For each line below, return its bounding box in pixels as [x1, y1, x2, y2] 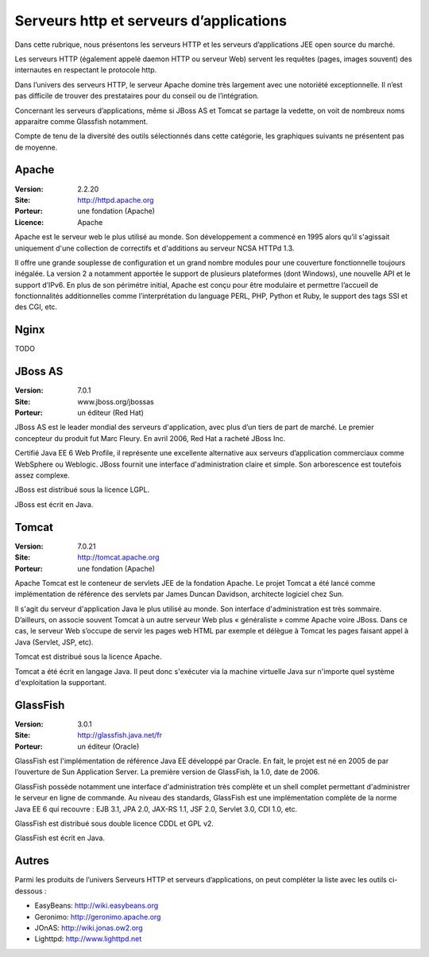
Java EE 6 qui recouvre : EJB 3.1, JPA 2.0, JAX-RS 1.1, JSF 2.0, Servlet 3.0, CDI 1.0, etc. [14, 804, 298, 814]
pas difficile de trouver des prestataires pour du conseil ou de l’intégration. [14, 91, 260, 101]
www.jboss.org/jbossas [77, 397, 154, 406]
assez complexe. [14, 471, 71, 480]
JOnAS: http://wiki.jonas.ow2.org [34, 923, 143, 932]
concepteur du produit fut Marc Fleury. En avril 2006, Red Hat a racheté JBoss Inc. [14, 433, 286, 443]
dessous [14, 886, 43, 896]
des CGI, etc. [14, 302, 58, 312]
